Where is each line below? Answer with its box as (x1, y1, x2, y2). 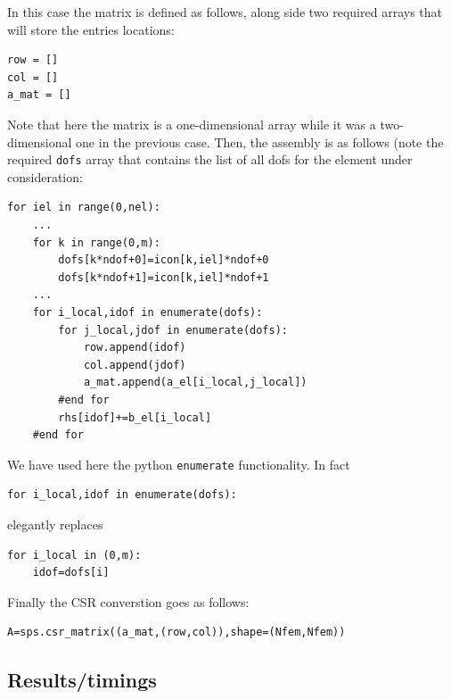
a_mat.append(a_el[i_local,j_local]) (83, 376, 307, 389)
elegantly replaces (7, 514, 103, 533)
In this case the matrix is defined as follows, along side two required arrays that (7, 3, 442, 21)
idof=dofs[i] (32, 566, 110, 579)
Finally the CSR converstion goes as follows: (7, 592, 250, 611)
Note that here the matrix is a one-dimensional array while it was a (7, 114, 376, 133)
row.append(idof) (83, 341, 186, 354)
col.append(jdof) (83, 358, 186, 371)
